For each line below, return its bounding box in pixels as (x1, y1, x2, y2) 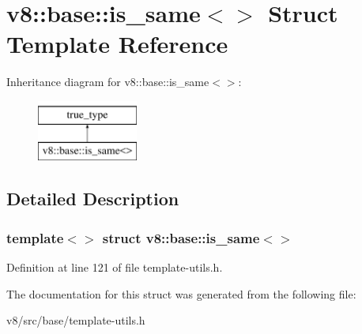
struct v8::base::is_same (102, 227, 260, 247)
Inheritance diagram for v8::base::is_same (6, 73, 209, 90)
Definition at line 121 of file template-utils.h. (6, 259, 223, 276)
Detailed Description (6, 186, 179, 211)
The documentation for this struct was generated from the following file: (6, 285, 356, 302)
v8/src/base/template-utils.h (6, 312, 145, 328)
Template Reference (6, 28, 228, 60)
